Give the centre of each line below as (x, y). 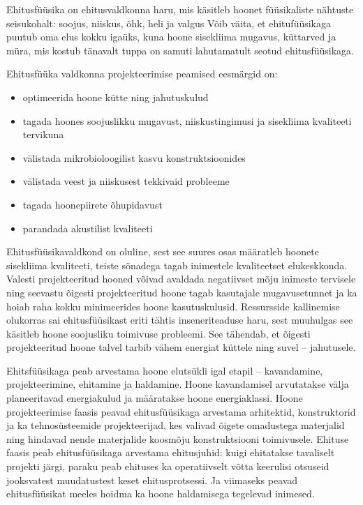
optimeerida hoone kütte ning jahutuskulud (116, 97)
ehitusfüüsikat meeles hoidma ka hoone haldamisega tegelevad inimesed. (161, 493)
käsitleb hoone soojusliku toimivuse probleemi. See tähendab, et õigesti (158, 333)
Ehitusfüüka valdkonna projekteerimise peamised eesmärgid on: (142, 74)
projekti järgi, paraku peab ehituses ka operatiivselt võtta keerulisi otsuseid (168, 466)
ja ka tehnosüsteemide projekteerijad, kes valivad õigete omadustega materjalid (176, 425)
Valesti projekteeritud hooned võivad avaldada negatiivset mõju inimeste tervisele (181, 279)
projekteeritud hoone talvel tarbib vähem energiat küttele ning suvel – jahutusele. (181, 347)
